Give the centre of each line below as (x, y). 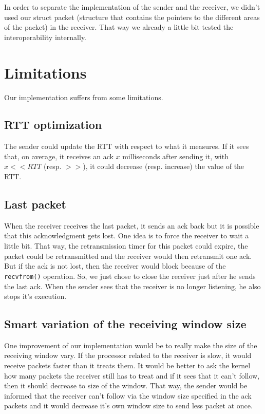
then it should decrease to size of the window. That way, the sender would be (126, 385)
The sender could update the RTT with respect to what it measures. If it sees (127, 146)
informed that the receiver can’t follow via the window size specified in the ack (128, 395)
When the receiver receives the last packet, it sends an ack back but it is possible (132, 225)
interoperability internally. (45, 37)
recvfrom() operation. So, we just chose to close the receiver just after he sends (130, 276)
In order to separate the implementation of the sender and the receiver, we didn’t (132, 7)
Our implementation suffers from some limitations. (84, 97)
